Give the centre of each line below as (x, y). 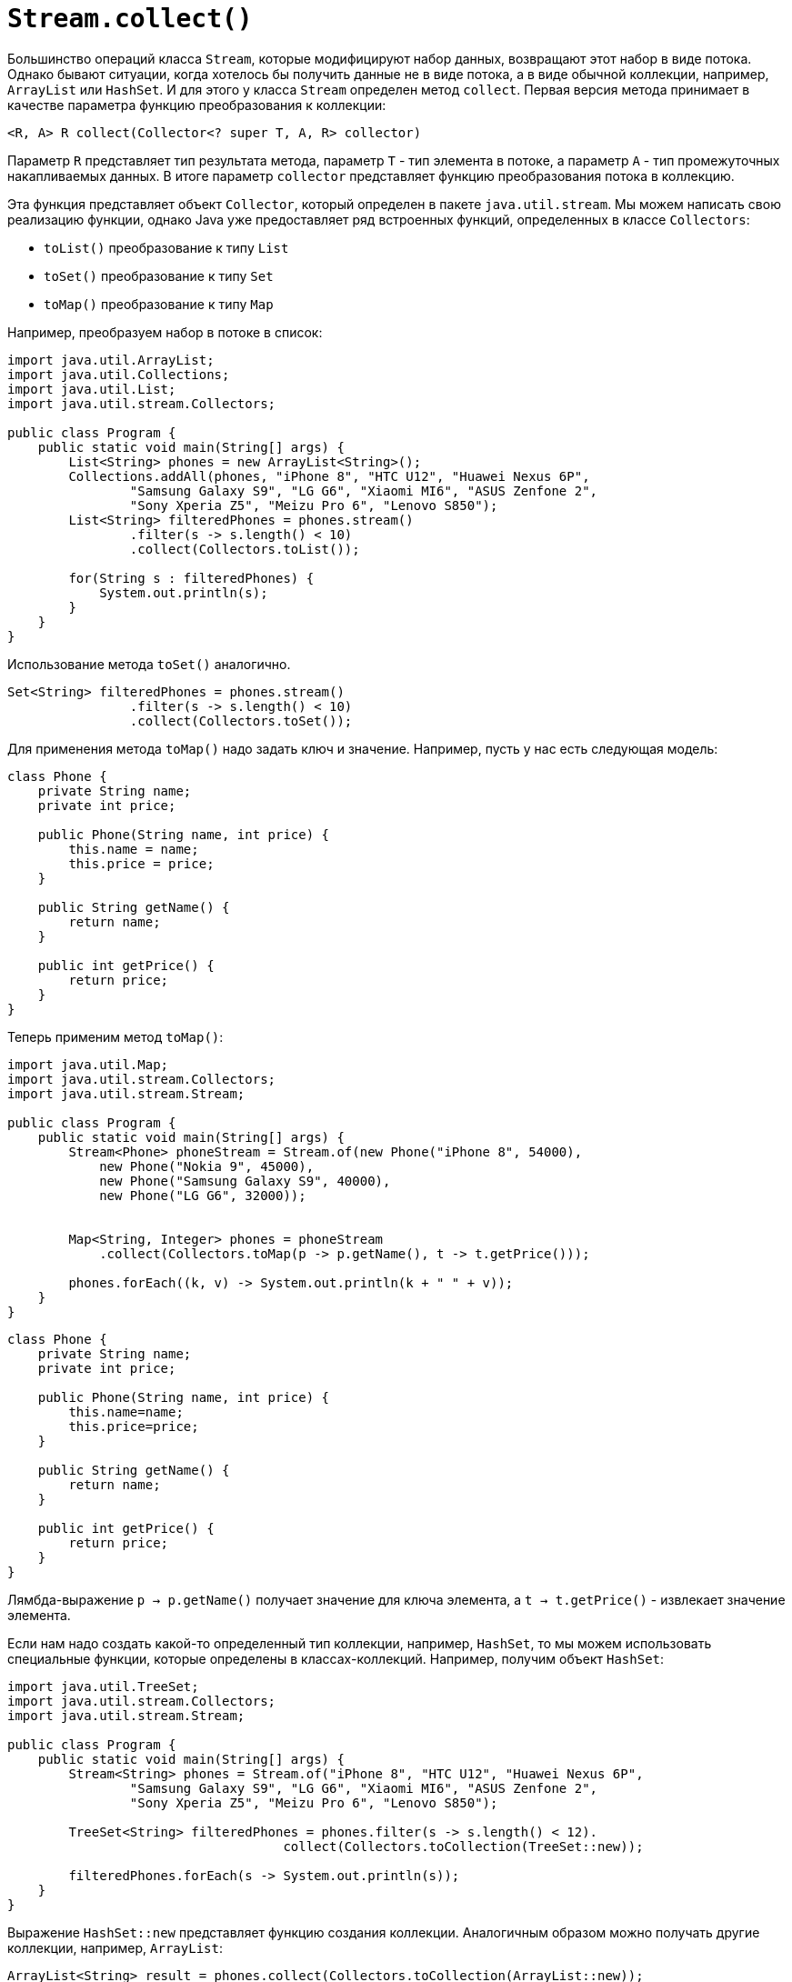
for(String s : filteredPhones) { (191, 578)
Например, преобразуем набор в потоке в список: (165, 332)
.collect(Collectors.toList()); (245, 549)
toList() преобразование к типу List (166, 247)
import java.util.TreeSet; (103, 1686)
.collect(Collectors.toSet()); (241, 721)
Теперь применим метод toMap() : (115, 1036)
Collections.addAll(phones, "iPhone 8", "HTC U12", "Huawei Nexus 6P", (329, 476)
